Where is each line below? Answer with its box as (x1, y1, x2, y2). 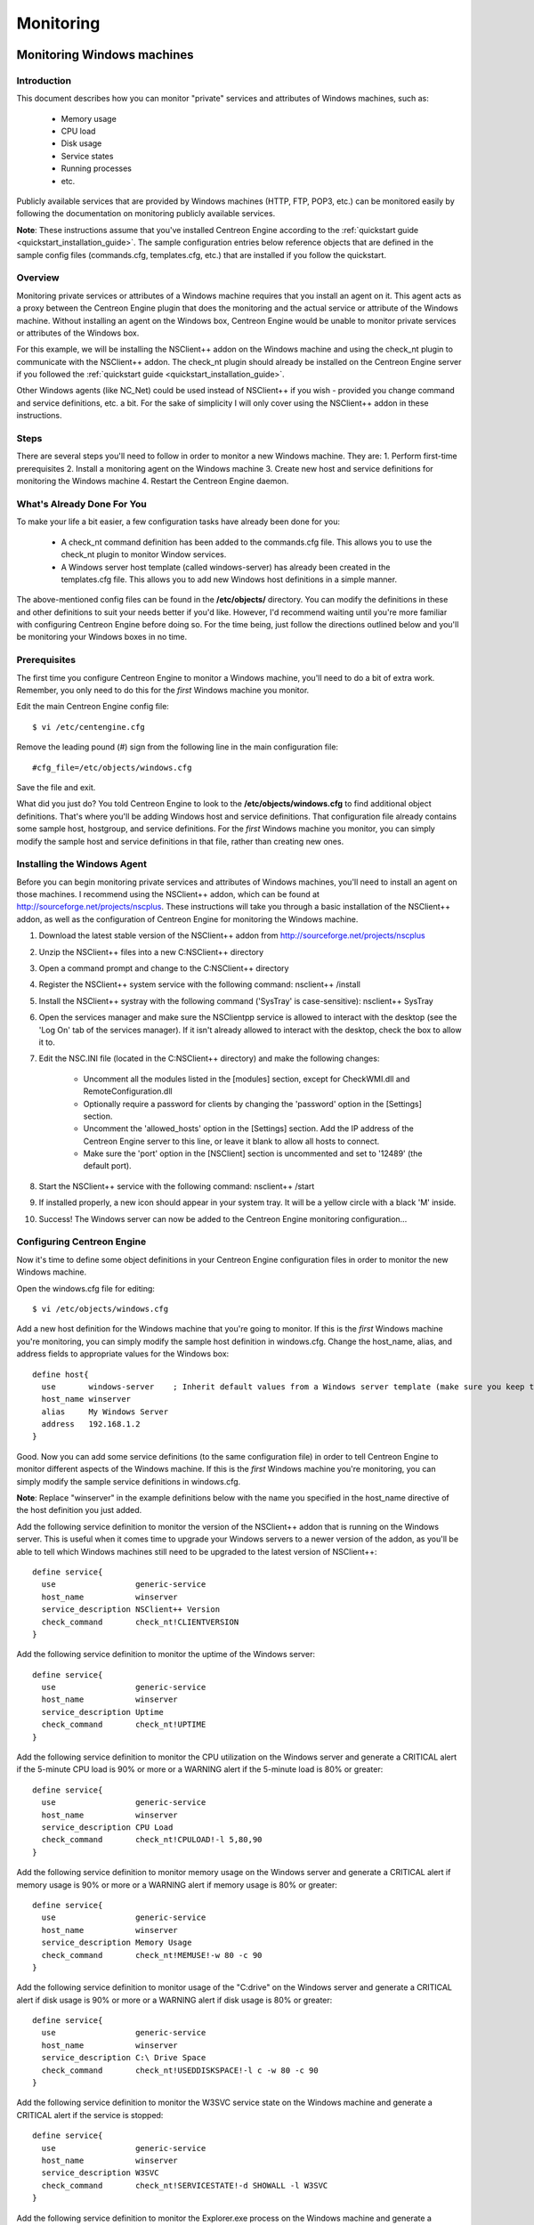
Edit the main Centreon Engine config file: (16, 701, 169, 712)
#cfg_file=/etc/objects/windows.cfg (32, 762, 192, 773)
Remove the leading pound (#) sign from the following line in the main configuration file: (16, 741, 338, 752)
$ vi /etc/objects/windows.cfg (32, 1304, 169, 1314)
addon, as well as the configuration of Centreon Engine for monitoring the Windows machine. (16, 913, 359, 925)
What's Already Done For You (16, 498, 147, 510)
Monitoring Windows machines (16, 47, 195, 62)
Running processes (61, 163, 133, 174)
